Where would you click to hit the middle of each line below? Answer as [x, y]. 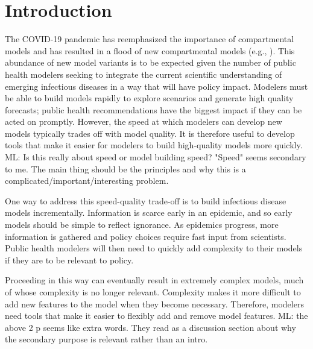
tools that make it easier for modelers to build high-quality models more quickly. [154, 145]
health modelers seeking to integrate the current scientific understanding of [144, 74]
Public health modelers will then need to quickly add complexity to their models [154, 248]
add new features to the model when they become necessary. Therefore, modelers [154, 303]
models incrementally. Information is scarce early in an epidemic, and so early [149, 212]
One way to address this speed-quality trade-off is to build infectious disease [146, 200]
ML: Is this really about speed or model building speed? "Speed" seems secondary [156, 157]
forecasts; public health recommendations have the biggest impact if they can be [153, 109]
